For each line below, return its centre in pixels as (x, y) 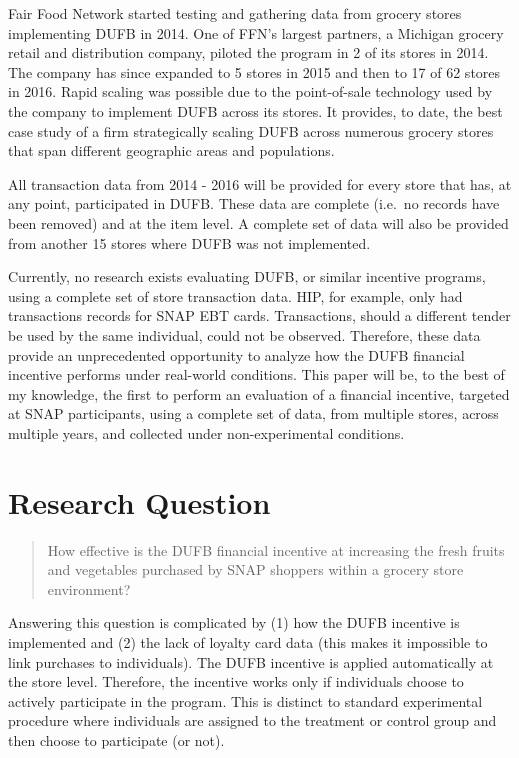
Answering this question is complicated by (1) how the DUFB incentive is (234, 622)
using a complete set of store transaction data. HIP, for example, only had (235, 295)
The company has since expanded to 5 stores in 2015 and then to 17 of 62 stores (254, 71)
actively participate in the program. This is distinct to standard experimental (245, 700)
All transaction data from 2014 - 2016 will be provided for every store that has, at (260, 183)
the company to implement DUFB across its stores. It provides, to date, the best (255, 110)
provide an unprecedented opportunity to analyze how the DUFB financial (236, 354)
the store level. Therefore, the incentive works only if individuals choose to (236, 681)
